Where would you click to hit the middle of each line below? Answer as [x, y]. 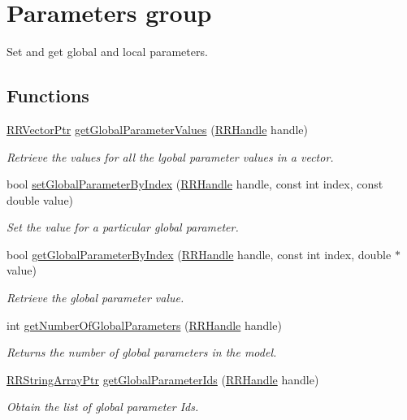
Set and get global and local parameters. [107, 52]
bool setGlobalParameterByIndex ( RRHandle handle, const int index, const [195, 184]
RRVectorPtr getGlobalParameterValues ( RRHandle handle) [158, 129]
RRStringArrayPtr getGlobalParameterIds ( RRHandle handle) [163, 379]
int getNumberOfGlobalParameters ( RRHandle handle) [144, 325]
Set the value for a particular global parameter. [123, 227]
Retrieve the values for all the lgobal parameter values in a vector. [170, 156]
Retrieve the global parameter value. [95, 298]
